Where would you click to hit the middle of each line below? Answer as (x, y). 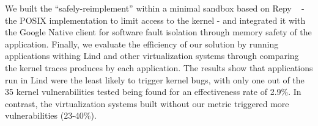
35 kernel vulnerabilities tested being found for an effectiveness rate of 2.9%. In (153, 92)
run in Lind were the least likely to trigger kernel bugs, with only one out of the (155, 79)
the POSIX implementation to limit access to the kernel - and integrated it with (155, 20)
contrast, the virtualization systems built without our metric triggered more (147, 103)
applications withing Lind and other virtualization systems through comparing (152, 56)
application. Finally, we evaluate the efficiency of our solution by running (142, 44)
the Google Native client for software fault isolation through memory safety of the (158, 32)
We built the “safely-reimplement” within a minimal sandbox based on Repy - (155, 8)
